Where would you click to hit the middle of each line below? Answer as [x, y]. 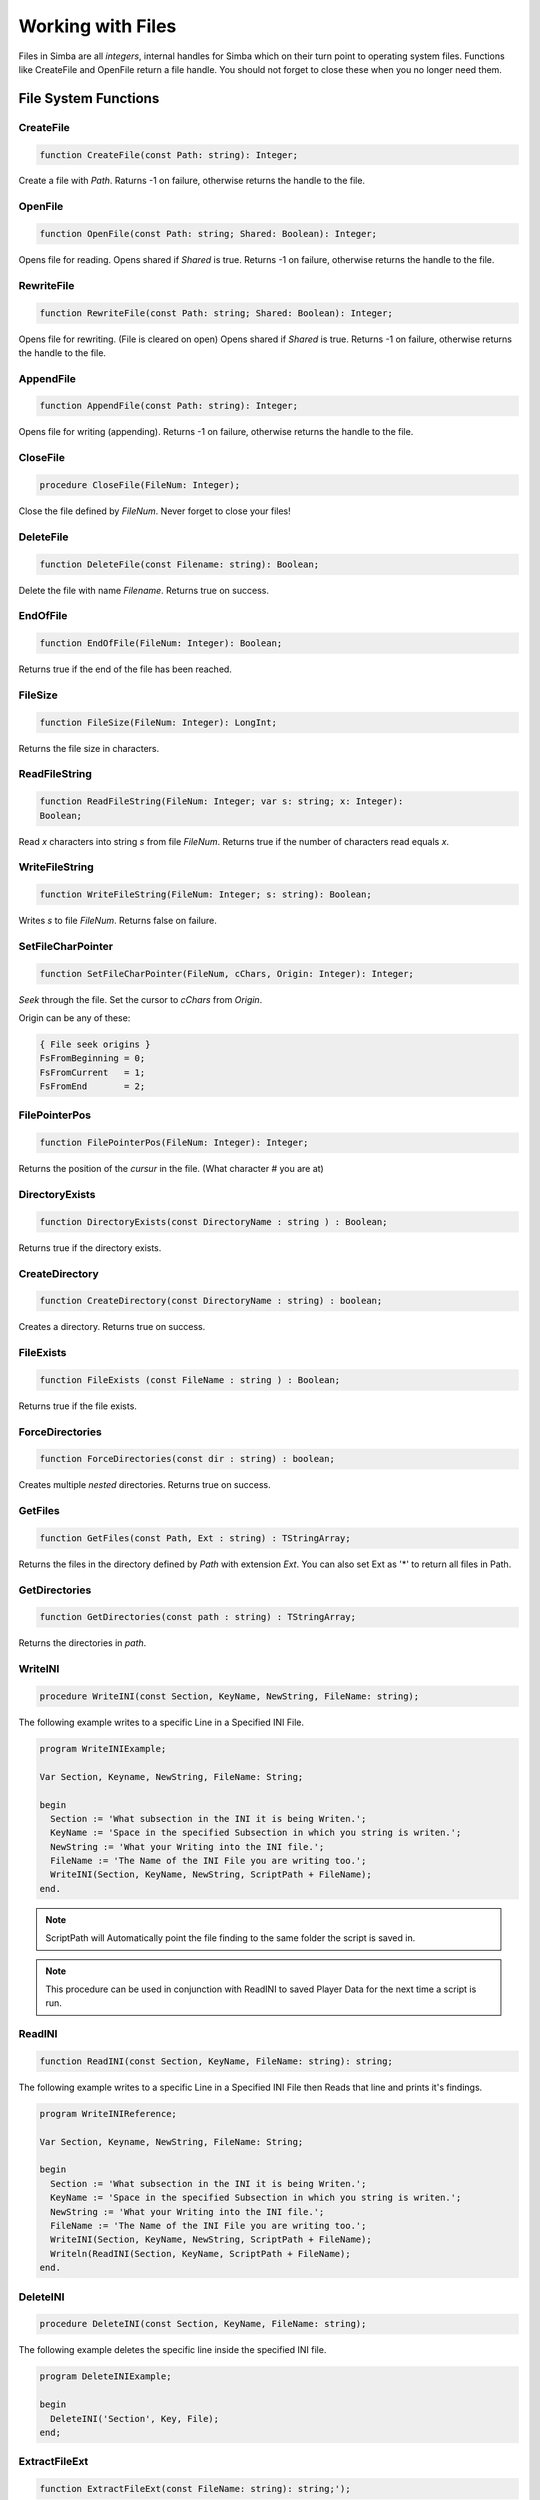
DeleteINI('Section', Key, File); [135, 2418]
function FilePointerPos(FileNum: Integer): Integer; [174, 1143]
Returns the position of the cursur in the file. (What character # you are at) [171, 1169]
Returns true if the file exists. [77, 1406]
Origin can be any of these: [74, 1017]
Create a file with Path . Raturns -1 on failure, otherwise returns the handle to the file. [191, 181]
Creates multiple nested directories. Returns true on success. [144, 1485]
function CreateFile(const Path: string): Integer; [169, 154]
